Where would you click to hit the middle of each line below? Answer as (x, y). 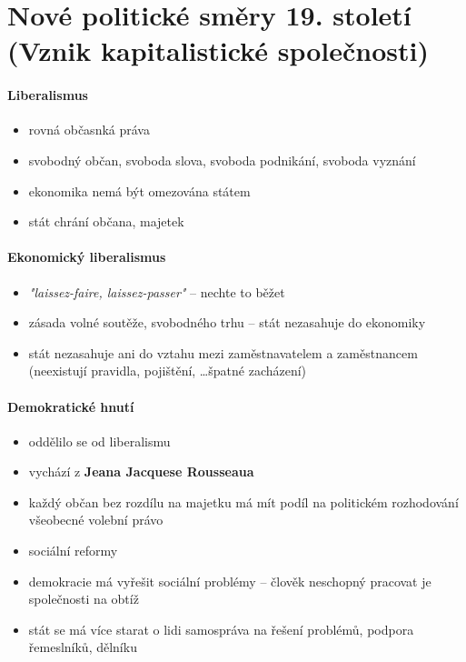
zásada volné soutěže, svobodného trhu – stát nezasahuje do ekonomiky (227, 322)
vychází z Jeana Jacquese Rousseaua (141, 471)
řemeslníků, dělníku (83, 647)
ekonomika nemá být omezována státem (139, 191)
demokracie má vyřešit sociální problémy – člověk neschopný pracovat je (230, 581)
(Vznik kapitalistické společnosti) (218, 50)
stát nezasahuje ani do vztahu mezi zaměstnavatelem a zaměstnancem (223, 352)
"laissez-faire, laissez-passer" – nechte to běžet (157, 291)
